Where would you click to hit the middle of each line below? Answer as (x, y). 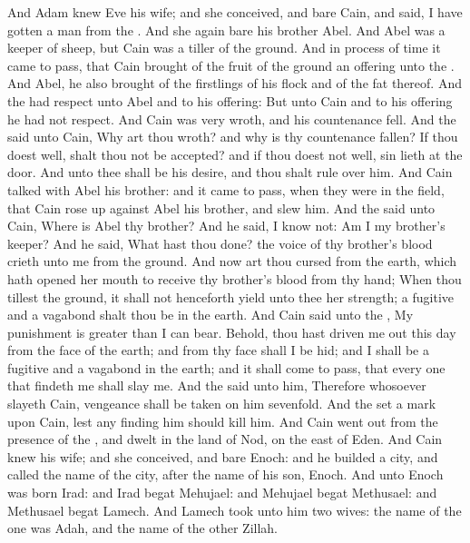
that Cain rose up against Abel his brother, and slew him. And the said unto (221, 207)
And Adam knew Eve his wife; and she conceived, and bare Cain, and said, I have (235, 12)
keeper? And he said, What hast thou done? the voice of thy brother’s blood (220, 243)
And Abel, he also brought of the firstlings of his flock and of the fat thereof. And (235, 83)
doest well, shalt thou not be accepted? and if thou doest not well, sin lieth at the (235, 154)
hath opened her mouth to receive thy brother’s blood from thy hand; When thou (235, 278)
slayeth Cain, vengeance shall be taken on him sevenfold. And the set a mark (222, 404)
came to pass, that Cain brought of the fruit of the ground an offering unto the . (231, 65)
